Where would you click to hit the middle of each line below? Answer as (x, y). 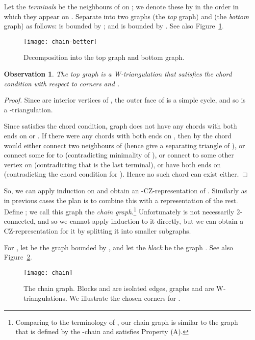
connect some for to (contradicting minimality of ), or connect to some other (119, 155)
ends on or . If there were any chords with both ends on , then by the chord (118, 135)
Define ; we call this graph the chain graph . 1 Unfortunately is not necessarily (119, 211)
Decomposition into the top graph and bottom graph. (104, 57)
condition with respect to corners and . (62, 83)
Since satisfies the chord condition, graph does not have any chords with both (121, 126)
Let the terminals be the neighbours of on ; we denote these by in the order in (121, 6)
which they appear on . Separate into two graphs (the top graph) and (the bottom (127, 16)
